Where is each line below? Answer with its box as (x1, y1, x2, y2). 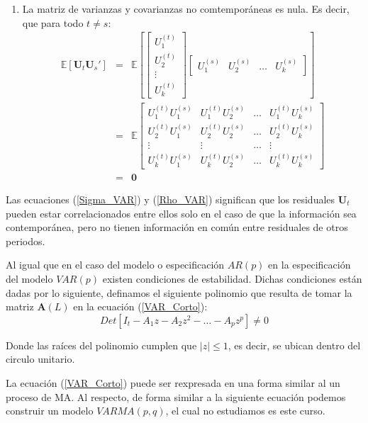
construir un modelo (6, 403, 94, 418)
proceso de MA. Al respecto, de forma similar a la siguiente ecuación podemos (6, 389, 346, 404)
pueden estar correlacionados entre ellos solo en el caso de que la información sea (6, 205, 357, 220)
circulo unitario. (6, 351, 75, 366)
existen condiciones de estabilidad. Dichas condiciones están (102, 271, 362, 286)
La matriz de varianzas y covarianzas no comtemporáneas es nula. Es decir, (22, 1, 350, 16)
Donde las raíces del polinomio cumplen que (6, 337, 197, 352)
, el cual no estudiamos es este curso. (165, 403, 325, 418)
